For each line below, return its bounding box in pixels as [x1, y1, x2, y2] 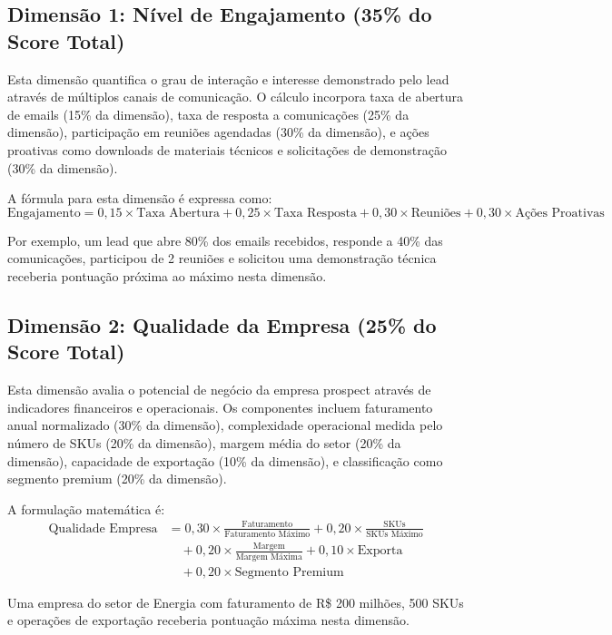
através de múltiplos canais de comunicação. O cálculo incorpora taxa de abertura [7, 87, 464, 106]
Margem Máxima [235, 552, 302, 562]
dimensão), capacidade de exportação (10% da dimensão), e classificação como [7, 451, 443, 470]
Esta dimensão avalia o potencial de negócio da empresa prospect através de [7, 380, 431, 399]
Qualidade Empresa [48, 522, 158, 535]
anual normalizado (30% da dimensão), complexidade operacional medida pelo [7, 415, 443, 435]
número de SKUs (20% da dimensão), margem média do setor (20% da [7, 433, 401, 452]
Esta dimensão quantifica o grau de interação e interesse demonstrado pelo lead [7, 69, 449, 88]
